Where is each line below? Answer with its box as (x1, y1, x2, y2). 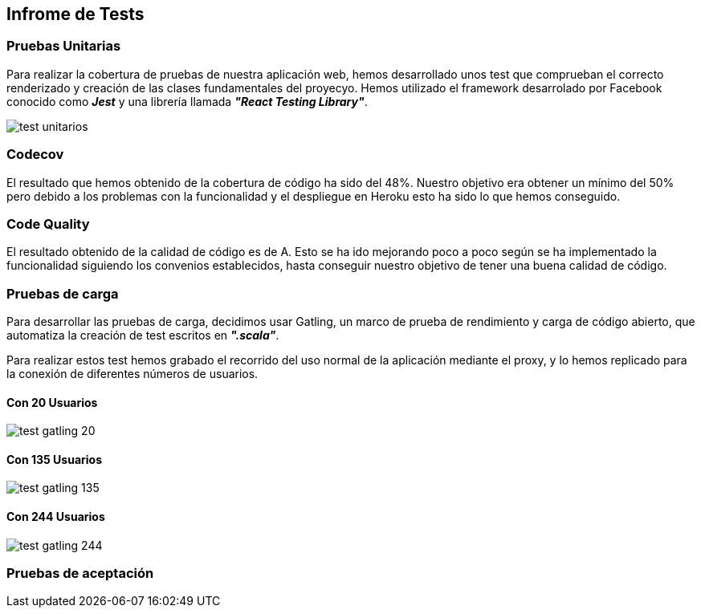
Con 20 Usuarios (6, 395, 98, 409)
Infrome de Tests (6, 4, 145, 24)
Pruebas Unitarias (6, 38, 121, 55)
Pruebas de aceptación (6, 565, 154, 582)
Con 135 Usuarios (6, 452, 102, 466)
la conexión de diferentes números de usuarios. (6, 367, 259, 381)
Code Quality (6, 215, 90, 232)
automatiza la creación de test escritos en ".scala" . (6, 328, 279, 343)
